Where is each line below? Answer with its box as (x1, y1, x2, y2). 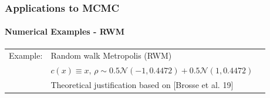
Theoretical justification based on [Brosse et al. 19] (50, 79, 234, 91)
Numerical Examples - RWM (5, 25, 125, 38)
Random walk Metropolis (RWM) (50, 49, 172, 62)
